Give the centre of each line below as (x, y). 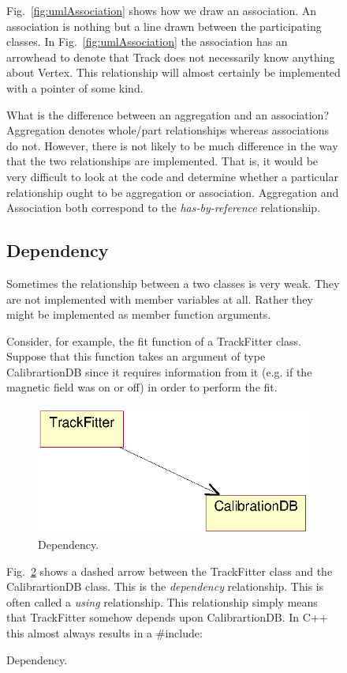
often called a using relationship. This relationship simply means (162, 601)
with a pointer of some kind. (75, 87)
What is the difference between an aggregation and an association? (168, 114)
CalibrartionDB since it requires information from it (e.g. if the (159, 371)
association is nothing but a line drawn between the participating (164, 26)
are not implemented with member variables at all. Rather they (160, 299)
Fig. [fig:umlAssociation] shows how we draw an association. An (162, 10)
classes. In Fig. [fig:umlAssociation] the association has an (147, 42)
